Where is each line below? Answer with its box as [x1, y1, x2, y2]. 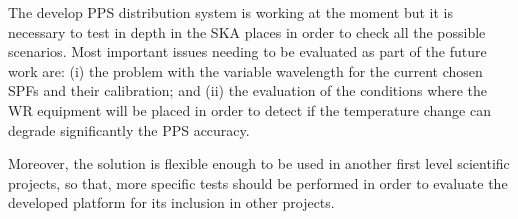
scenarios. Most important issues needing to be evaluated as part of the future [8, 41, 487, 62]
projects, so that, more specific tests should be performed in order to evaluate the [8, 172, 508, 193]
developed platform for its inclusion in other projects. [8, 192, 335, 213]
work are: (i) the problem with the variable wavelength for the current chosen [8, 60, 483, 81]
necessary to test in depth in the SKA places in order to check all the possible [8, 21, 486, 42]
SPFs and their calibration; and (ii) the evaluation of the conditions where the [8, 80, 488, 101]
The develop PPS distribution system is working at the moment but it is [8, 2, 453, 22]
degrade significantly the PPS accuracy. [8, 119, 250, 140]
